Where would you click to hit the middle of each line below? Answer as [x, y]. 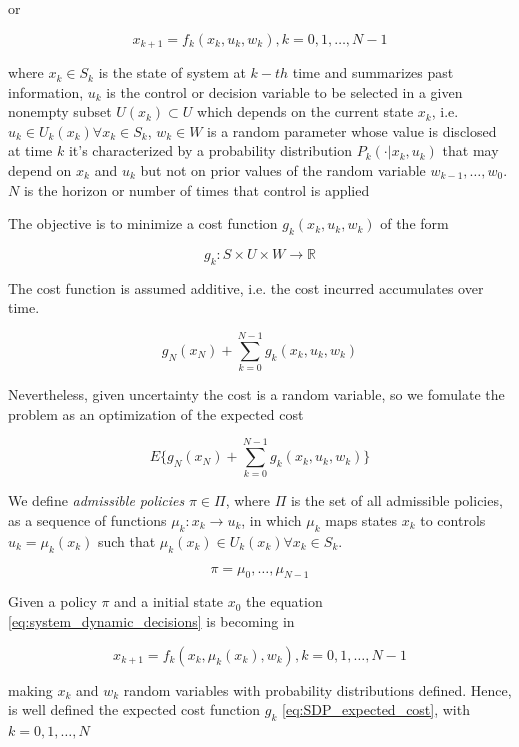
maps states [361, 520]
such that [126, 540]
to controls [453, 520]
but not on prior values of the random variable [283, 170]
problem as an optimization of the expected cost [156, 413]
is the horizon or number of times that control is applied [196, 189]
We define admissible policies [96, 500]
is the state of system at [172, 72]
